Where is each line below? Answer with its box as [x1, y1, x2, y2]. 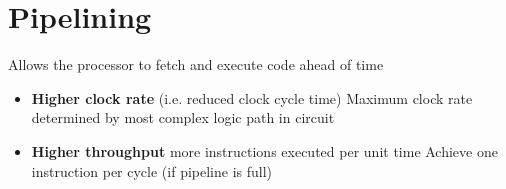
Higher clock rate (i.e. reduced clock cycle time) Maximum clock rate [31, 87, 473, 108]
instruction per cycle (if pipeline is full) [31, 160, 273, 181]
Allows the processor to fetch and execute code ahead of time [8, 54, 384, 75]
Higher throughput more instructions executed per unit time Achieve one [31, 140, 498, 161]
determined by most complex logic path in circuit [31, 107, 335, 128]
